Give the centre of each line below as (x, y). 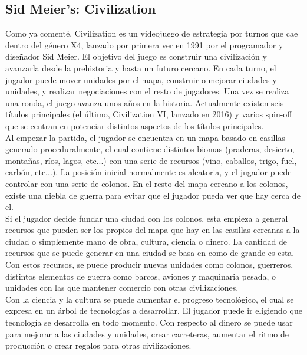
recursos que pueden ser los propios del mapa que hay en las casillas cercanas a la (153, 230)
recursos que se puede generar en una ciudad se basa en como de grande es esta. (150, 253)
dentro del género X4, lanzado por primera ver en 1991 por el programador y (144, 45)
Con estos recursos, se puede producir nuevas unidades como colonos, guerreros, (149, 264)
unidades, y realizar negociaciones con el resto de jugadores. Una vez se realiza (147, 91)
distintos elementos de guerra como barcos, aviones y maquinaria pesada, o (141, 276)
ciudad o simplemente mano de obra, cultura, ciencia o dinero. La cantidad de (146, 241)
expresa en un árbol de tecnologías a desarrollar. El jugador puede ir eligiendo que (154, 310)
